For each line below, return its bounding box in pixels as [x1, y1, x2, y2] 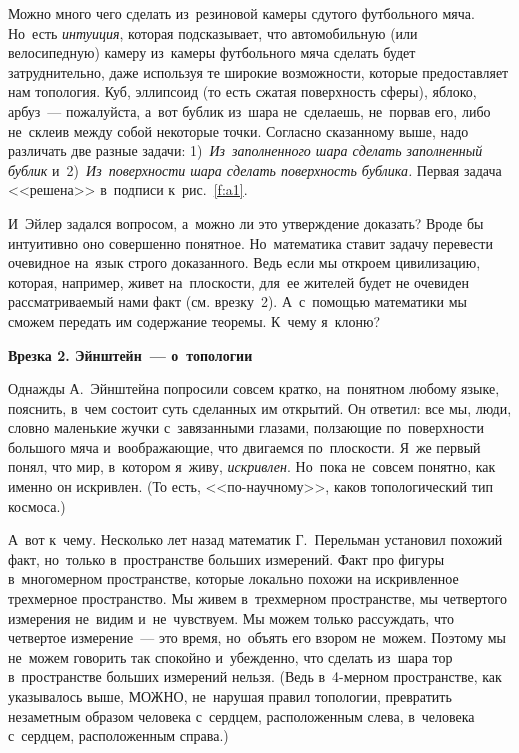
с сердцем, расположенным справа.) [8, 725, 229, 746]
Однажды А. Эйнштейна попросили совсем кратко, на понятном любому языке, [8, 378, 500, 399]
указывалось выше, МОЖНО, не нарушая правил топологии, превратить [8, 686, 452, 706]
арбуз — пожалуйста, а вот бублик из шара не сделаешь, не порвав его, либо [8, 100, 491, 121]
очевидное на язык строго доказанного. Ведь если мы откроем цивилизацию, [8, 252, 481, 273]
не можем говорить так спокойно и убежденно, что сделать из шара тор [8, 646, 453, 667]
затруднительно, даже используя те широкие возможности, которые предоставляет [8, 61, 509, 82]
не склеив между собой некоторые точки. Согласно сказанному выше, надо [8, 120, 469, 141]
